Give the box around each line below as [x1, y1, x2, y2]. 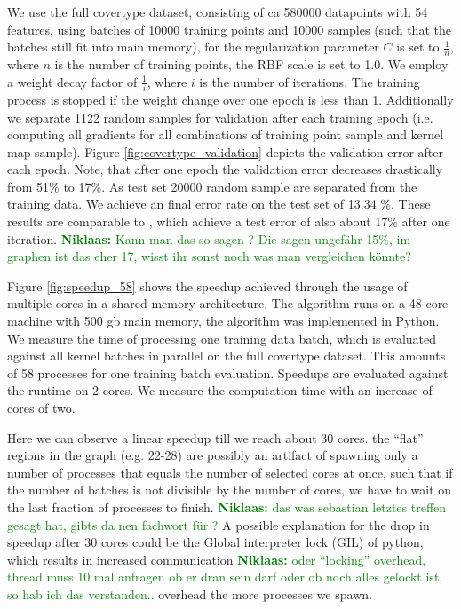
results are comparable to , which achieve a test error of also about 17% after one [7, 212, 450, 231]
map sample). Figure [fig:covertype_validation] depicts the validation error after [7, 142, 444, 161]
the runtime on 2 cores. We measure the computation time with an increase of [7, 381, 433, 399]
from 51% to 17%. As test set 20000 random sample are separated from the [7, 177, 417, 195]
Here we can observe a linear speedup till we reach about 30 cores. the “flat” [7, 428, 424, 447]
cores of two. [7, 399, 76, 417]
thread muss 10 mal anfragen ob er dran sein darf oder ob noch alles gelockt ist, [7, 567, 443, 586]
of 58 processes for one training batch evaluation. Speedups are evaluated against [7, 363, 449, 382]
